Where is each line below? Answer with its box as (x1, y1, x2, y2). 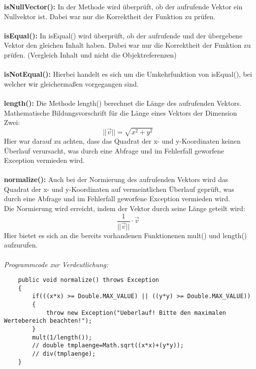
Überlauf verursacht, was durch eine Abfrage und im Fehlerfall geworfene (4, 145, 224, 155)
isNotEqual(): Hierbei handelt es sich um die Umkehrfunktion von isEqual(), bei (4, 69, 252, 79)
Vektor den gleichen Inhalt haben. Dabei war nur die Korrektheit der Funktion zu (4, 40, 251, 50)
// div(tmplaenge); (32, 350, 96, 358)
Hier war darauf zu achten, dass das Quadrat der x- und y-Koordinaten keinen (4, 135, 241, 146)
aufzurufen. (4, 240, 38, 250)
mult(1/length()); (32, 334, 92, 341)
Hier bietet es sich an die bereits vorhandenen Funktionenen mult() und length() (4, 230, 247, 240)
